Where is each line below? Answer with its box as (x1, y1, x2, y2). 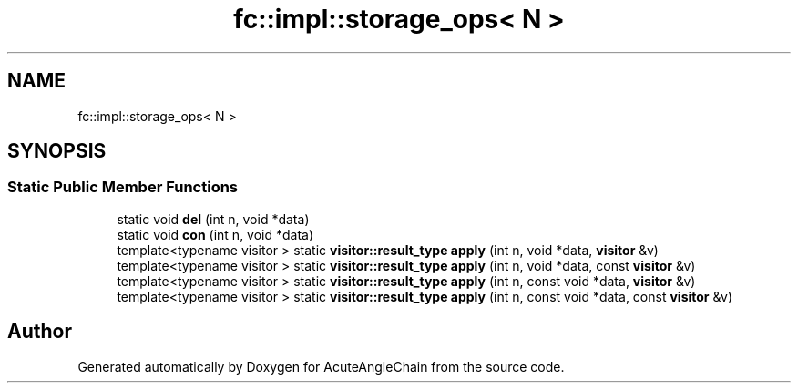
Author (7, 320, 72, 344)
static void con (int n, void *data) (117, 226, 314, 242)
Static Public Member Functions (7, 178, 239, 197)
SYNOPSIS (7, 139, 107, 163)
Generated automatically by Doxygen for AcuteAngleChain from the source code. (77, 358, 565, 375)
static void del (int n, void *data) (117, 210, 310, 227)
